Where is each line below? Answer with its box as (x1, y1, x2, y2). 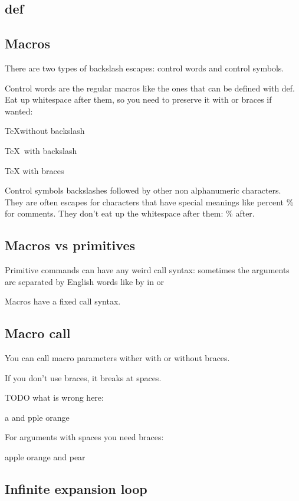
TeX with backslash (5, 144, 77, 156)
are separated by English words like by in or (5, 275, 165, 287)
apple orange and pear (5, 451, 86, 463)
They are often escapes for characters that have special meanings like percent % (5, 195, 294, 208)
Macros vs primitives (5, 236, 135, 254)
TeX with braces (5, 164, 64, 176)
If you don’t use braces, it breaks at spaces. (5, 371, 162, 384)
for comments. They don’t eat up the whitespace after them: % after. (5, 207, 255, 220)
